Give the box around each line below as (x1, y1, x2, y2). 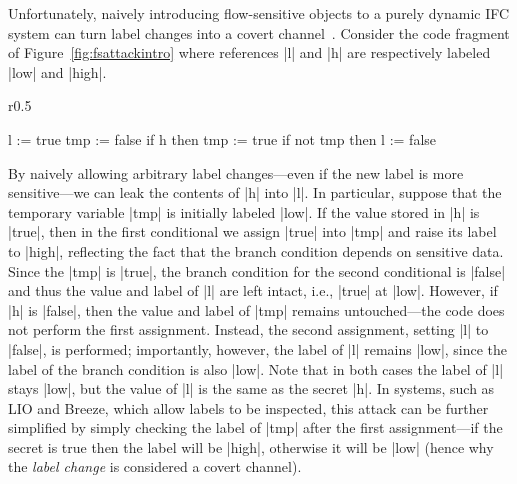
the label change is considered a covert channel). (8, 456, 302, 477)
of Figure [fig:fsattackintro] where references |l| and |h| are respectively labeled (8, 42, 491, 63)
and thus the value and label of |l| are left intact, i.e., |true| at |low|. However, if (8, 280, 498, 301)
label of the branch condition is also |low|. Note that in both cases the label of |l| (8, 358, 504, 379)
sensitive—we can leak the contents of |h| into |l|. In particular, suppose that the (8, 182, 502, 203)
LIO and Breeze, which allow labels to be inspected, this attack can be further (8, 397, 489, 418)
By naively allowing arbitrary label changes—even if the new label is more (8, 162, 464, 183)
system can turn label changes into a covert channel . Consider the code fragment (8, 22, 510, 43)
